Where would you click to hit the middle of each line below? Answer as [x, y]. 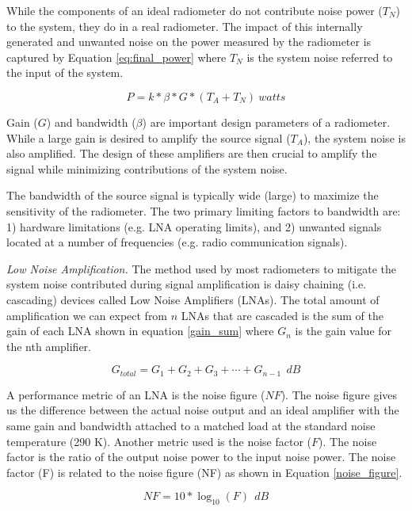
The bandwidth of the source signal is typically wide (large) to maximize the [193, 195]
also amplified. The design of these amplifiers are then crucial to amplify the [192, 153]
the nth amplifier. [49, 346]
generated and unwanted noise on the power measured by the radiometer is [189, 42]
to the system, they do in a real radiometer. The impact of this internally [185, 26]
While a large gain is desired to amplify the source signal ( [149, 137]
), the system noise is [354, 137]
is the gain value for [343, 331]
